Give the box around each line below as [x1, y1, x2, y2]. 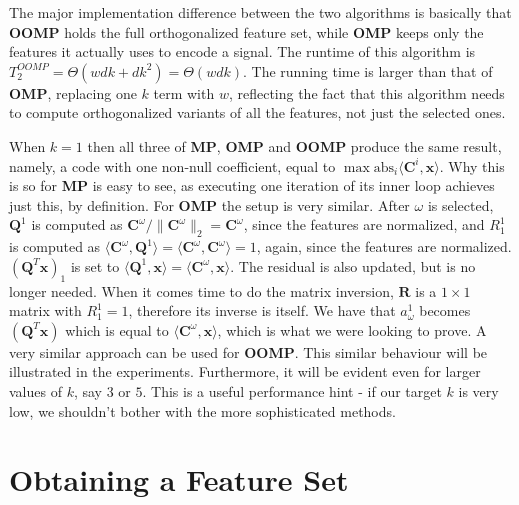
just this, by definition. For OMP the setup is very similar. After [9, 194, 410, 215]
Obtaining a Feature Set [9, 459, 349, 500]
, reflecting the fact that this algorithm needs [228, 82, 505, 103]
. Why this [439, 155, 505, 176]
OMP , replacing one [9, 82, 137, 103]
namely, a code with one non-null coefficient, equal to [9, 155, 336, 176]
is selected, [427, 194, 494, 215]
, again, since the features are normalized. [256, 236, 512, 257]
